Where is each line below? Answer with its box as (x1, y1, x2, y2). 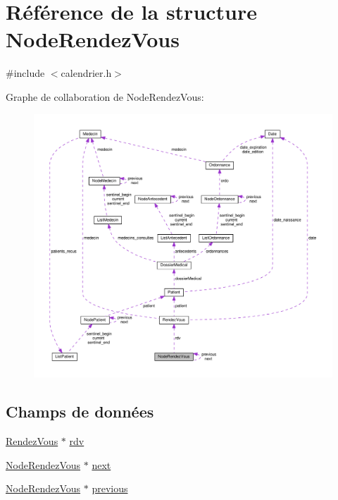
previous (92, 481, 128, 496)
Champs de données (6, 401, 154, 422)
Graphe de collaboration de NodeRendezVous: (6, 89, 204, 104)
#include (6, 66, 45, 80)
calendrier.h (61, 66, 112, 80)
